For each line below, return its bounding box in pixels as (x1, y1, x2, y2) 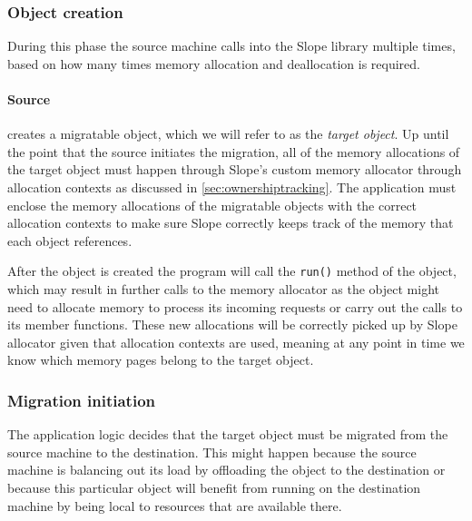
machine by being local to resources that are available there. (7, 496, 342, 515)
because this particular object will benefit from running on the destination (7, 477, 421, 496)
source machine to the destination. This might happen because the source (7, 442, 417, 461)
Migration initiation (7, 388, 156, 411)
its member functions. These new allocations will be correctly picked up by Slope (7, 315, 457, 334)
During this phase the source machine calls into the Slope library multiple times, (7, 36, 456, 55)
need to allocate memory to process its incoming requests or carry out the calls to (7, 297, 463, 316)
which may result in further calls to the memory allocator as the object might (7, 280, 440, 299)
